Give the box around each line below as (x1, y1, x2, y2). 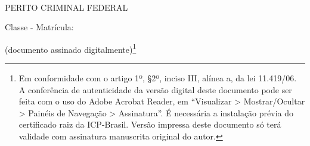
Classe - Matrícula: (5, 21, 74, 33)
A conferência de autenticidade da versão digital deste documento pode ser (18, 83, 292, 96)
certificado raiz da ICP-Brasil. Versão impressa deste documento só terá (18, 118, 281, 131)
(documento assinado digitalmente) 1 (5, 41, 137, 55)
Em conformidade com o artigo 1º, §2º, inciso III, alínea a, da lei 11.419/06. (18, 72, 297, 84)
